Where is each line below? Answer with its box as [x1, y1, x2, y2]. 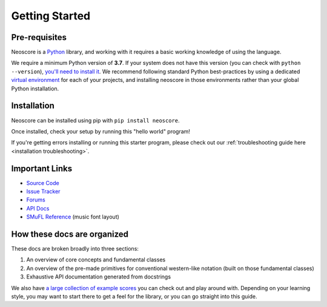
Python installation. [11, 85, 59, 92]
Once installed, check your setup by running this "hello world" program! [11, 127, 191, 135]
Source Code [26, 179, 60, 186]
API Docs [26, 204, 50, 212]
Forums [26, 196, 45, 203]
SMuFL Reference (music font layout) [26, 213, 119, 221]
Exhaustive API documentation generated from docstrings [26, 273, 171, 280]
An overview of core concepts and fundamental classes [26, 256, 166, 263]
